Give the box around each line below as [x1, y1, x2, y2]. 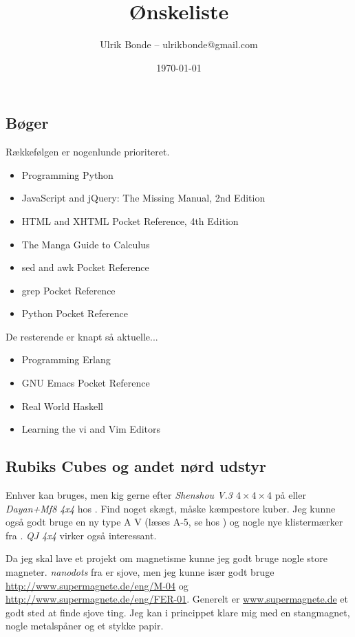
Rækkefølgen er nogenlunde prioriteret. [6, 144, 170, 159]
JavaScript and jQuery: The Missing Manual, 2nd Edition [21, 191, 266, 205]
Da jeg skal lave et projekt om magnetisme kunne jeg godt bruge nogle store [6, 551, 327, 565]
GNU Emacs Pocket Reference [21, 376, 150, 390]
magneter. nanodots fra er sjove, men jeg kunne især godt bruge [6, 565, 275, 579]
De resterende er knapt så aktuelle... [6, 329, 158, 343]
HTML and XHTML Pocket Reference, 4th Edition [21, 213, 239, 228]
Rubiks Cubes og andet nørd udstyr [6, 455, 266, 477]
